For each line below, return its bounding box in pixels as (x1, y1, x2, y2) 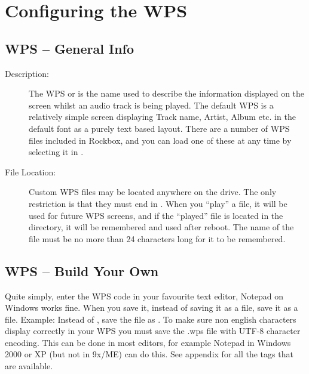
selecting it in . (29, 146, 84, 158)
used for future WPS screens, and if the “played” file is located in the (29, 209, 283, 221)
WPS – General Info (5, 39, 134, 57)
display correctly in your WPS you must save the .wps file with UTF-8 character (5, 324, 301, 337)
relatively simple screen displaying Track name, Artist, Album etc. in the (29, 110, 296, 123)
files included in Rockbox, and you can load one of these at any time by (29, 134, 292, 146)
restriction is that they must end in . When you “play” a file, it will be (29, 197, 287, 209)
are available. (5, 360, 53, 372)
